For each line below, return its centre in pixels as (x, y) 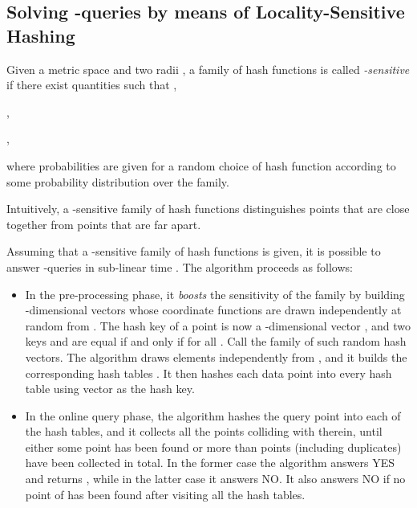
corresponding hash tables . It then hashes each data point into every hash (208, 373)
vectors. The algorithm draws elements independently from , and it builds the (216, 356)
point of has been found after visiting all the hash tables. (165, 494)
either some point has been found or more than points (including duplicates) (213, 447)
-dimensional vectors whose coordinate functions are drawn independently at (213, 310)
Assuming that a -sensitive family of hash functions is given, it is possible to (194, 251)
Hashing (41, 35)
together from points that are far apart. (104, 224)
